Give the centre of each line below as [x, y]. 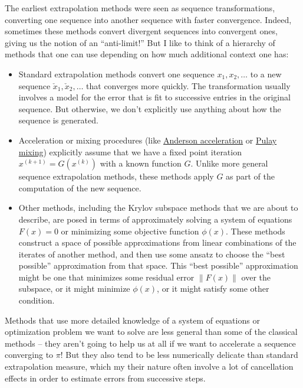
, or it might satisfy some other [213, 288]
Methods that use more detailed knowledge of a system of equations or [132, 320]
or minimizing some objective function [130, 231]
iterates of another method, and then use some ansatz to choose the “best [152, 254]
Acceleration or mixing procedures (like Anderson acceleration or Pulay [148, 140]
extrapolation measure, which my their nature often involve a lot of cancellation [149, 366]
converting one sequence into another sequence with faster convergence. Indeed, [148, 19]
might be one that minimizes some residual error [106, 277]
